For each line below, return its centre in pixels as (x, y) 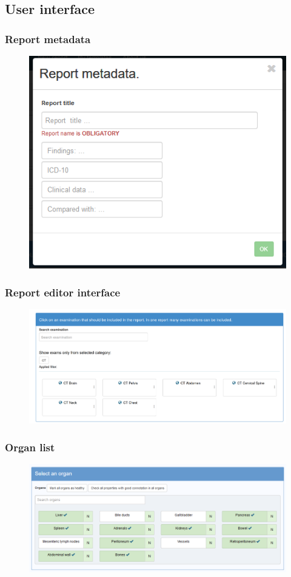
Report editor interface (63, 292)
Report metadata (48, 39)
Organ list (30, 447)
